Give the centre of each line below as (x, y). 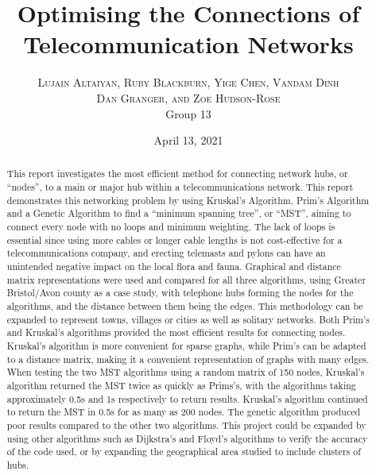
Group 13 (188, 113)
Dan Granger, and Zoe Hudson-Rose (188, 97)
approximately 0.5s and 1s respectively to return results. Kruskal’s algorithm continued (187, 398)
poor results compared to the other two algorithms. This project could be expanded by (186, 425)
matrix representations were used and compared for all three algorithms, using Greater (186, 279)
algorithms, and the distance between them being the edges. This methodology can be (185, 306)
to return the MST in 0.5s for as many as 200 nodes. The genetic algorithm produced (184, 412)
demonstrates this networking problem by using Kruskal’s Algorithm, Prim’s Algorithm (188, 200)
